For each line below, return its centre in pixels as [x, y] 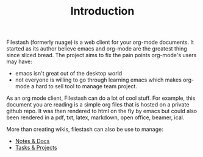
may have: [19, 61]
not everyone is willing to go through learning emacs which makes [98, 80]
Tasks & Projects [36, 148]
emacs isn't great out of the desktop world [69, 74]
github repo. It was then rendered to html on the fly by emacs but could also [101, 111]
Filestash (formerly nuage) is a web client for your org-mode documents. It [100, 42]
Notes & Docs [32, 141]
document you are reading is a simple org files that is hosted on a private [98, 105]
